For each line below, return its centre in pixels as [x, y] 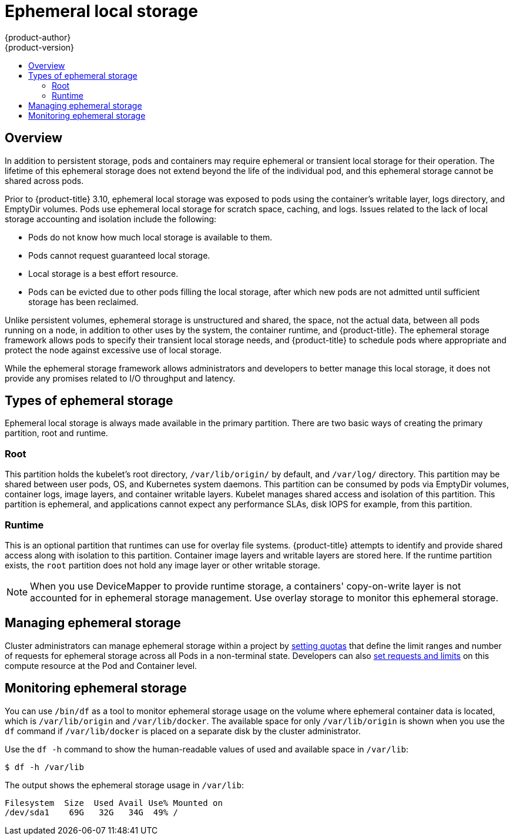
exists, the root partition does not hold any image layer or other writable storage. [162, 565]
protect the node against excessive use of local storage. [113, 350]
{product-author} [38, 37]
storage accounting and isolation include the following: [111, 219]
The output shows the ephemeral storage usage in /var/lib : [124, 785]
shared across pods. [44, 180]
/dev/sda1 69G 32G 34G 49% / [92, 812]
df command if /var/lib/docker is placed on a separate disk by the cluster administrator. [183, 731]
